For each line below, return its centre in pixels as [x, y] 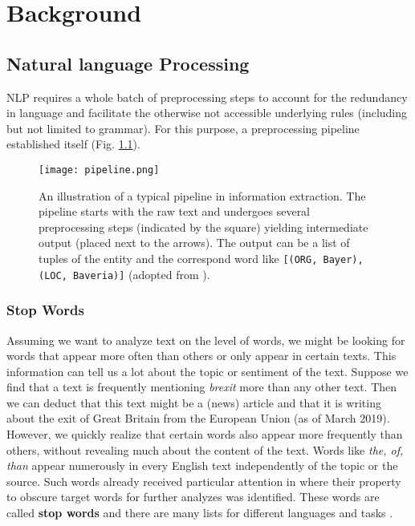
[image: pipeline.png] [99, 170]
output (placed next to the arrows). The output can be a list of [194, 243]
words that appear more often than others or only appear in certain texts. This [201, 356]
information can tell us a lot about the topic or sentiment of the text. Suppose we [207, 371]
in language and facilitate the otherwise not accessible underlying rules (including [207, 113]
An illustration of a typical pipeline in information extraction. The [202, 195]
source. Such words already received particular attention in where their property [204, 481]
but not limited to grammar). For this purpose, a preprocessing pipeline [183, 128]
